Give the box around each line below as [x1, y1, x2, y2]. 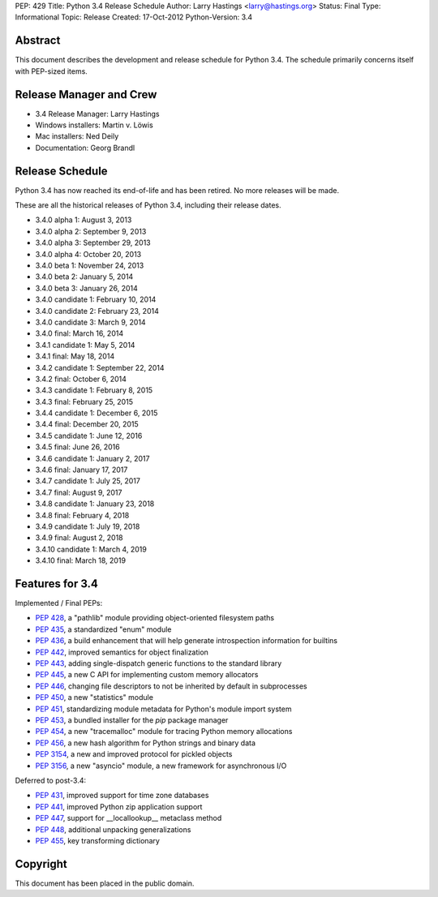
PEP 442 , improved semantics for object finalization [35, 647, 208, 657]
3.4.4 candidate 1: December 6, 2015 [35, 408, 158, 418]
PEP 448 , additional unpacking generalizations [35, 824, 191, 835]
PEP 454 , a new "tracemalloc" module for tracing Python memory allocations [35, 727, 293, 736]
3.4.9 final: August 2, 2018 [35, 533, 123, 543]
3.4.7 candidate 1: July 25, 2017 [35, 476, 141, 486]
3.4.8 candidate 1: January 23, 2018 [35, 499, 155, 509]
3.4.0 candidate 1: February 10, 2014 [35, 294, 157, 304]
